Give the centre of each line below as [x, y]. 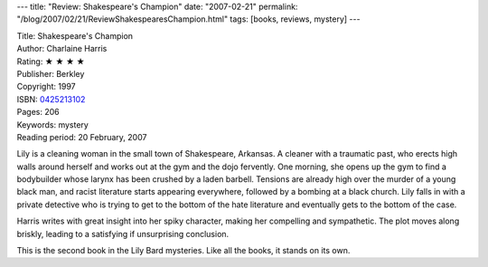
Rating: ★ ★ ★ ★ [51, 61]
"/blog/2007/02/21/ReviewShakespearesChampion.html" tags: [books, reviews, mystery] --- [188, 19]
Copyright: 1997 [46, 87]
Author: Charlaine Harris [62, 49]
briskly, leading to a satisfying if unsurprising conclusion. [123, 234]
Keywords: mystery [53, 124]
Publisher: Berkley [51, 73]
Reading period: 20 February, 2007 [82, 137]
